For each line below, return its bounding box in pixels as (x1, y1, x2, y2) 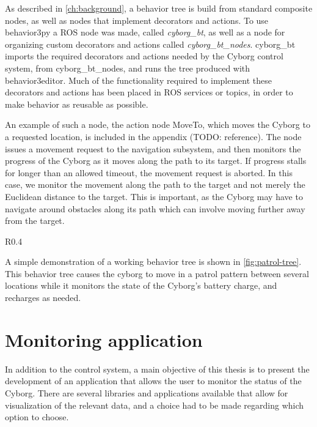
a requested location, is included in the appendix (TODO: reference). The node (5, 130, 302, 143)
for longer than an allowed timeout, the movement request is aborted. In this (5, 166, 293, 179)
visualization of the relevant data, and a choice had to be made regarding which (5, 398, 304, 411)
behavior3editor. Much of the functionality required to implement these (5, 73, 272, 86)
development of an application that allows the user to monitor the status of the (5, 374, 302, 387)
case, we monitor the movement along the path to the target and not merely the (5, 178, 305, 191)
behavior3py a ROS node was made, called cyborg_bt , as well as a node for (5, 26, 285, 39)
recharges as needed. (5, 291, 81, 304)
